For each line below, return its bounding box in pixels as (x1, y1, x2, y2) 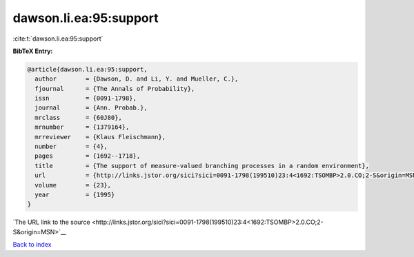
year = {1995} (34, 191, 115, 198)
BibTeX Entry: (12, 47, 53, 55)
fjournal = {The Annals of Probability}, (34, 85, 195, 92)
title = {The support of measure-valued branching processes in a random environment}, (34, 162, 369, 169)
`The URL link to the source (12, 218, 90, 227)
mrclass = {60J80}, (34, 114, 122, 121)
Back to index (12, 240, 52, 249)
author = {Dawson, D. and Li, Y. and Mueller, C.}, (34, 75, 239, 83)
